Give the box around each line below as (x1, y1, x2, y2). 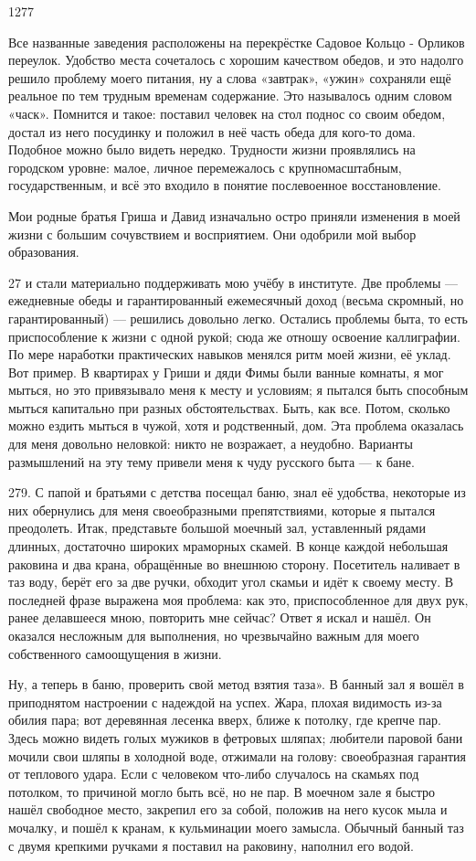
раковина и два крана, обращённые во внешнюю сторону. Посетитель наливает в (8, 554, 460, 573)
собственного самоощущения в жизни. (8, 643, 222, 663)
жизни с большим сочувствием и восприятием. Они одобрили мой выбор (8, 224, 417, 243)
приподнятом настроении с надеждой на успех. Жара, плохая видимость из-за (8, 692, 442, 711)
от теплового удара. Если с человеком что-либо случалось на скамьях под (8, 764, 419, 783)
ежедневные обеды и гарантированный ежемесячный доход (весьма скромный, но (8, 291, 464, 310)
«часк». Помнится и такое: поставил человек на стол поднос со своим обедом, (8, 103, 446, 122)
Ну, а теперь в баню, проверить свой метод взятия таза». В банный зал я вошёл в (8, 675, 464, 694)
